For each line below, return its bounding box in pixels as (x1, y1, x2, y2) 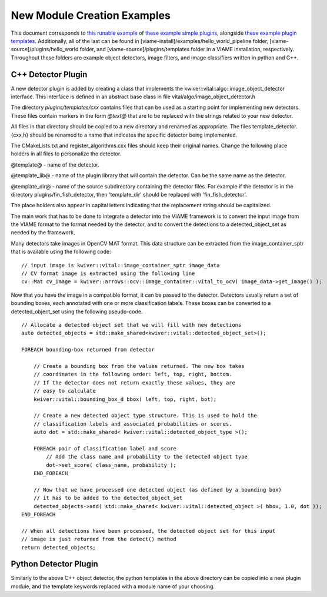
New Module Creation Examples (11, 9, 171, 22)
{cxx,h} (11, 131, 29, 138)
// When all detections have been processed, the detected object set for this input (21, 528, 276, 534)
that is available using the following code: (11, 248, 111, 256)
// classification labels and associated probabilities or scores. (33, 420, 232, 427)
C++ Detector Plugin (11, 69, 88, 79)
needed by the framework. (11, 229, 76, 236)
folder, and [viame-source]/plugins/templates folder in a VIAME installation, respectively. (79, 46, 294, 53)
